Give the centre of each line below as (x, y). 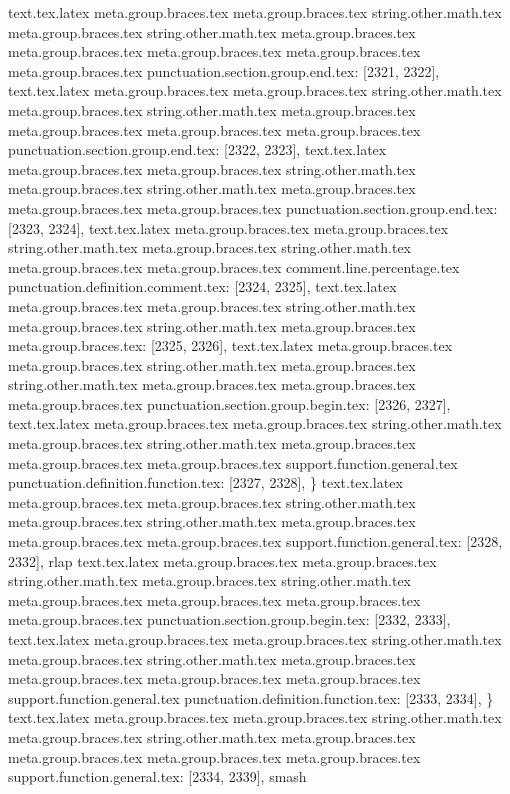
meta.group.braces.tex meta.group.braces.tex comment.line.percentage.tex (234, 266)
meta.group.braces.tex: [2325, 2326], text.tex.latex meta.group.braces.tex (230, 345)
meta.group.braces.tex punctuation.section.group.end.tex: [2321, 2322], (224, 70)
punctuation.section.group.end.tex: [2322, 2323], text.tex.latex (197, 149)
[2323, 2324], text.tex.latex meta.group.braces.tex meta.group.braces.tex (228, 227)
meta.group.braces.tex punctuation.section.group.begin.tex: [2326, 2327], (229, 403)
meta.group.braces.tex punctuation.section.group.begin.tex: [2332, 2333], (229, 619)
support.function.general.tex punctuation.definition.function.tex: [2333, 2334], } (251, 697)
